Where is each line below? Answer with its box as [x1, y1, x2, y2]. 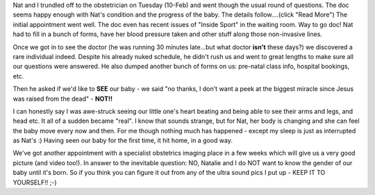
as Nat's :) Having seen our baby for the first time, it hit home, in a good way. [12, 136, 233, 145]
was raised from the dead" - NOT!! [12, 94, 112, 103]
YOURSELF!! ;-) [12, 178, 57, 187]
